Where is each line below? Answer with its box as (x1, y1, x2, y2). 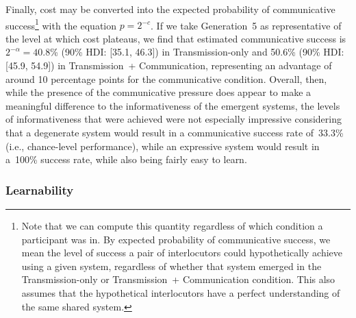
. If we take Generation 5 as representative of (151, 18, 342, 32)
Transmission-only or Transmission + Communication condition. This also (21, 272, 335, 286)
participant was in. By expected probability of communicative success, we (21, 232, 331, 246)
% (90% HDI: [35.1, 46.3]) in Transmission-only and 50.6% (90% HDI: (50, 45, 344, 59)
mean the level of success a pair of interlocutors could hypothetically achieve (21, 245, 343, 260)
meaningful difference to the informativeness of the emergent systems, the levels (5, 98, 340, 112)
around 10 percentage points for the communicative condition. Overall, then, (5, 71, 327, 86)
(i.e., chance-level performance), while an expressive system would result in (5, 138, 320, 153)
